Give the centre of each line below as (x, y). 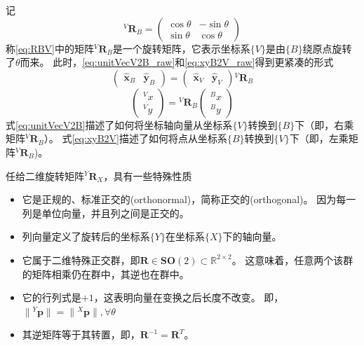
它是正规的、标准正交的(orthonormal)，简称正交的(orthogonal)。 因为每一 (189, 199)
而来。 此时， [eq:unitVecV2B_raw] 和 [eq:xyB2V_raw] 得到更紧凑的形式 (177, 62)
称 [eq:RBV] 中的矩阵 (50, 48)
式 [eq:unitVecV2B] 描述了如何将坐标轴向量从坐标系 (119, 124)
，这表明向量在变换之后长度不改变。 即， (189, 297)
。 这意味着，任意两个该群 (292, 259)
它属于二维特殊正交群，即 (81, 259)
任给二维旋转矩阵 (45, 175)
